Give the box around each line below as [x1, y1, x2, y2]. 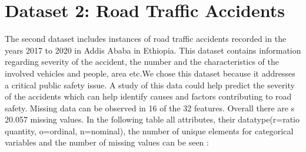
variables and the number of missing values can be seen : [5, 136, 209, 148]
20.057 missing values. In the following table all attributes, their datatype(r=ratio [5, 113, 300, 125]
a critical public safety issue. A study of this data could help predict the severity [5, 78, 295, 91]
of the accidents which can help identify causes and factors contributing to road [5, 90, 292, 103]
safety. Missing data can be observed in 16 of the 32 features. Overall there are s [5, 101, 295, 114]
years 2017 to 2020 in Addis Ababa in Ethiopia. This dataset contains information [5, 44, 301, 56]
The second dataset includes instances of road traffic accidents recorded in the [5, 32, 287, 45]
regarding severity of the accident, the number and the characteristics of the [5, 55, 279, 68]
